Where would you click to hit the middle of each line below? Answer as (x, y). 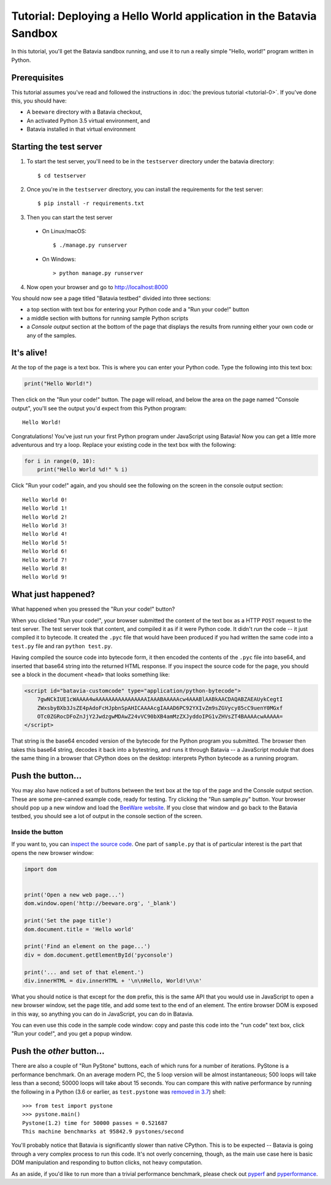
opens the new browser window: (53, 852)
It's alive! (29, 353)
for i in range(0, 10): (60, 461)
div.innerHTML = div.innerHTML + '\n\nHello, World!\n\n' (113, 981)
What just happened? (53, 594)
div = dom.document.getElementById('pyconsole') (99, 955)
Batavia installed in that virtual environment (81, 129)
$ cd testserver (62, 176)
